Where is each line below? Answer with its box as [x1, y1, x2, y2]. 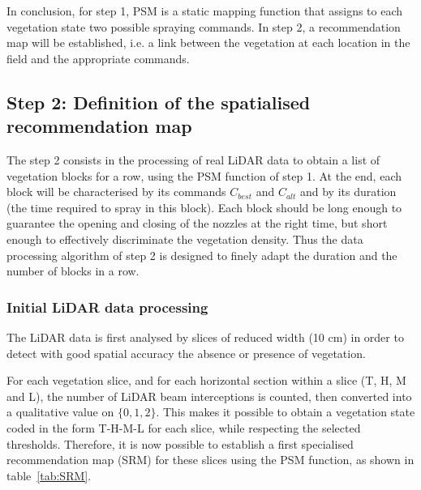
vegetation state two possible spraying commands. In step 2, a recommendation [6, 18, 401, 35]
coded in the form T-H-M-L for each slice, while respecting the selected [6, 419, 361, 436]
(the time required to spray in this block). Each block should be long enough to [6, 198, 402, 215]
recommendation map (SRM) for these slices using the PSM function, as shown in [6, 451, 415, 468]
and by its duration [299, 183, 397, 200]
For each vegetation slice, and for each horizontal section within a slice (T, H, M [6, 372, 406, 389]
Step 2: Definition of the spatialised [6, 89, 311, 114]
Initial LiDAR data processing [6, 296, 208, 317]
